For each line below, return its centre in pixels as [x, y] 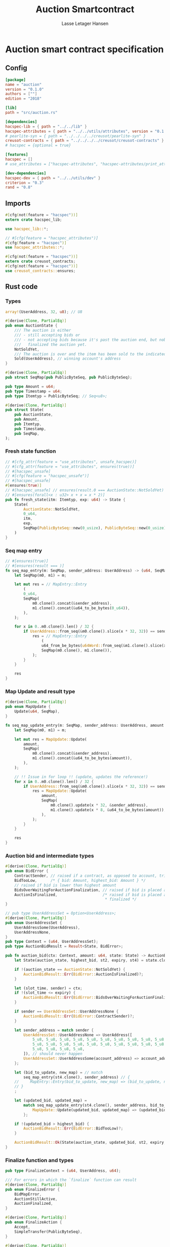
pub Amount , [27, 420]
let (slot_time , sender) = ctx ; [48, 988]
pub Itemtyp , [28, 424]
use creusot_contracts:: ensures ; [40, 271]
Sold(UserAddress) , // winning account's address [68, 359]
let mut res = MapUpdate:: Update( [51, 739]
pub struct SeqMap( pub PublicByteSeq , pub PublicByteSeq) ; [69, 377]
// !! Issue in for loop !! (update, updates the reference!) [81, 777]
